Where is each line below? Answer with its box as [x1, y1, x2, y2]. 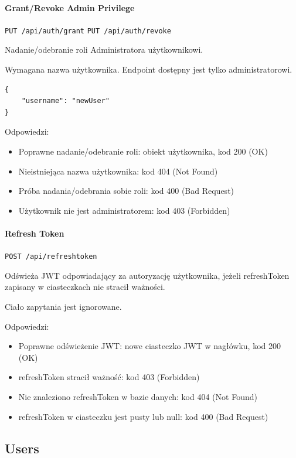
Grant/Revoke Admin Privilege [5, 1, 135, 13]
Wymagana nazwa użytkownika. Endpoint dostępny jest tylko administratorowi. [5, 63, 292, 76]
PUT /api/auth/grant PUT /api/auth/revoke [5, 26, 171, 35]
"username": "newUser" [21, 97, 110, 105]
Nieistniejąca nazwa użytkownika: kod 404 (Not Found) [18, 165, 218, 177]
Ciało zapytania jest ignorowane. [5, 300, 122, 313]
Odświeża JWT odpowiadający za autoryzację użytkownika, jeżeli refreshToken [5, 269, 290, 281]
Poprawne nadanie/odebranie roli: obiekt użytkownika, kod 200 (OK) [18, 145, 268, 158]
